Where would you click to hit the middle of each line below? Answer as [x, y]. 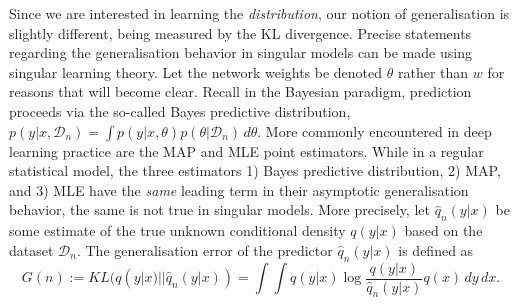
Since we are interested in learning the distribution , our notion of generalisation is [259, 13]
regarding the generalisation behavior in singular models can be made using [240, 52]
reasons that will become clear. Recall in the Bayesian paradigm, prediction [240, 91]
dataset [31, 249]
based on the [443, 230]
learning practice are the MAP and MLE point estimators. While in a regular [246, 150]
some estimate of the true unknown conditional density [177, 230]
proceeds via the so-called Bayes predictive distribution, [180, 110]
